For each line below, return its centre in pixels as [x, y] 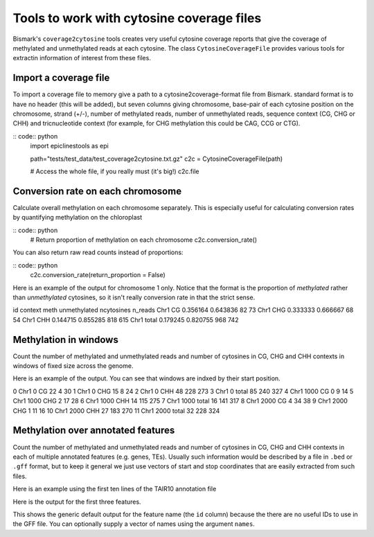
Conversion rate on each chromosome [97, 191]
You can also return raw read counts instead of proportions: [98, 252]
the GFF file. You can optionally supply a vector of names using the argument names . [134, 524]
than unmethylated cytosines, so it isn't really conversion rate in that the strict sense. [134, 297]
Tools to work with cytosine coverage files [137, 18]
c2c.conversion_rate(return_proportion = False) [98, 275]
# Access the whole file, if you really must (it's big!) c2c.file [115, 171]
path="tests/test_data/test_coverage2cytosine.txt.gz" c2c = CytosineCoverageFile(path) [157, 159]
